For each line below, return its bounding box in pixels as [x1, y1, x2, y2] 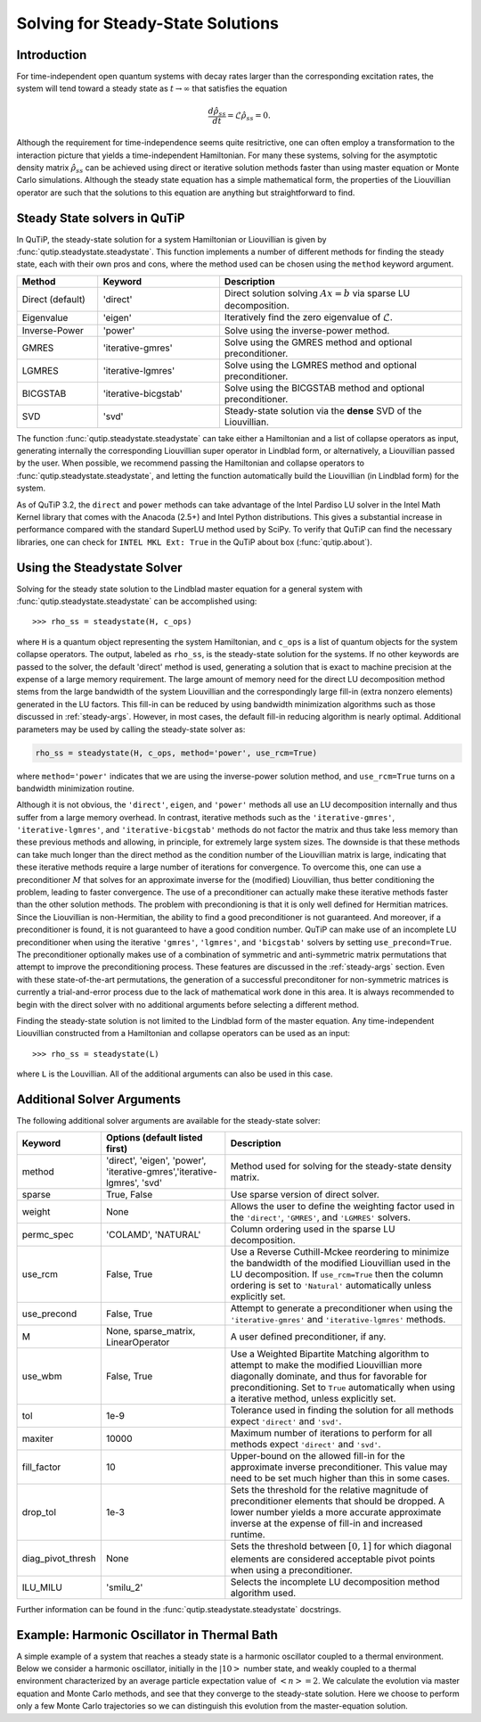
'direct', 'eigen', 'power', [105, 1155, 207, 1167]
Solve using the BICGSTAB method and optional [224, 382, 425, 394]
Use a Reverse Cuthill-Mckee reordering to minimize [230, 1246, 450, 1258]
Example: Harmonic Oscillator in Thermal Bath [16, 1627, 278, 1643]
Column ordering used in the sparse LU [230, 1223, 395, 1235]
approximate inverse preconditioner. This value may [230, 1461, 448, 1473]
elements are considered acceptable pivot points [230, 1553, 436, 1565]
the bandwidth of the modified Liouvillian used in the [230, 1257, 452, 1270]
